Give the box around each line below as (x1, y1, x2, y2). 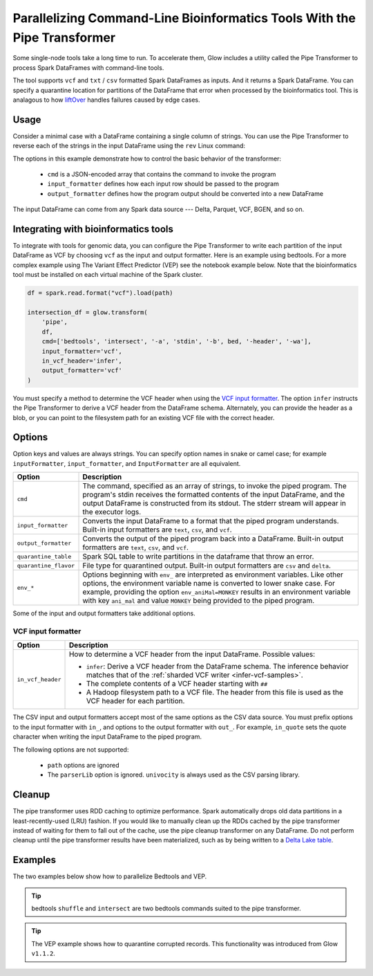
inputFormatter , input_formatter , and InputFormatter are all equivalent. (12, 459, 241, 467)
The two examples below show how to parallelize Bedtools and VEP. (12, 872, 207, 880)
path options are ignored (47, 761, 120, 769)
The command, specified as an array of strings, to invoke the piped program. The (82, 481, 347, 491)
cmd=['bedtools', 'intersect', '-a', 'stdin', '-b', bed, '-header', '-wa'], (41, 338, 312, 345)
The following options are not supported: (12, 745, 129, 754)
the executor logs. (82, 507, 142, 517)
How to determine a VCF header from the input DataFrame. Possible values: (68, 649, 316, 659)
